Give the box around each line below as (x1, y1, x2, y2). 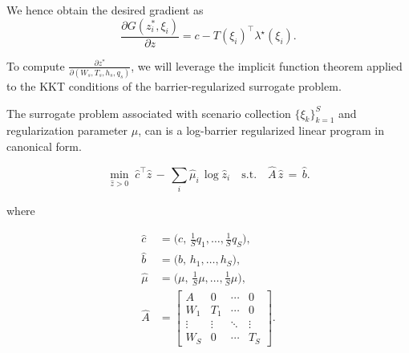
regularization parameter (6, 122, 128, 139)
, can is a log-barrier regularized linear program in (138, 122, 385, 139)
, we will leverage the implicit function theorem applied (131, 57, 403, 74)
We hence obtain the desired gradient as (6, 2, 204, 18)
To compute (6, 57, 65, 74)
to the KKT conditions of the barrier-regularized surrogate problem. (6, 78, 342, 94)
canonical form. (6, 137, 82, 154)
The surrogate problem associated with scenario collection (6, 104, 291, 121)
